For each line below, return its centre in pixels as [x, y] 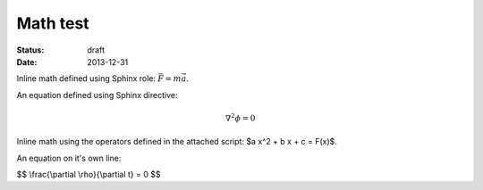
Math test [53, 23]
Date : [27, 62]
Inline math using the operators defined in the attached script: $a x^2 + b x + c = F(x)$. [177, 142]
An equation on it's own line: [69, 158]
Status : [30, 50]
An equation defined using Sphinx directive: [97, 95]
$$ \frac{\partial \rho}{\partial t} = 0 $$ [89, 175]
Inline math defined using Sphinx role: [86, 78]
